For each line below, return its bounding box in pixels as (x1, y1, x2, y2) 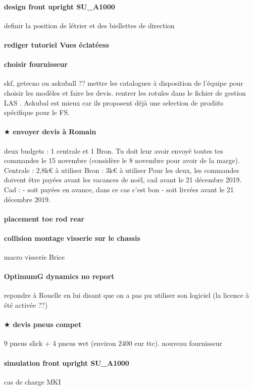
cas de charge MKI (4, 376, 61, 387)
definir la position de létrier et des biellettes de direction (4, 20, 175, 30)
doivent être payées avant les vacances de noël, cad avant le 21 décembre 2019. (4, 174, 242, 185)
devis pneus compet (12, 319, 82, 330)
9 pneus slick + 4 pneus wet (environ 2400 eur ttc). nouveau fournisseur (4, 338, 222, 348)
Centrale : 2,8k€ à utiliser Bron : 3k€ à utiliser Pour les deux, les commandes (4, 165, 240, 175)
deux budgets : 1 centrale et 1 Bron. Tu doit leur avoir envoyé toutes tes (4, 145, 223, 156)
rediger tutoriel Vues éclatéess (4, 39, 109, 50)
